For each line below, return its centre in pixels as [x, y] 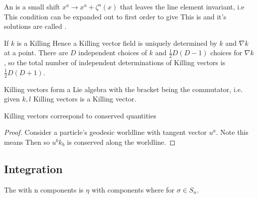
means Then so [27, 142]
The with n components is [44, 189]
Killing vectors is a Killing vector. [85, 99]
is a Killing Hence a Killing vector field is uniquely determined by [117, 43]
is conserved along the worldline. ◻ [121, 142]
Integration [33, 168]
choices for [226, 52]
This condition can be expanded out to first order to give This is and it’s [115, 16]
